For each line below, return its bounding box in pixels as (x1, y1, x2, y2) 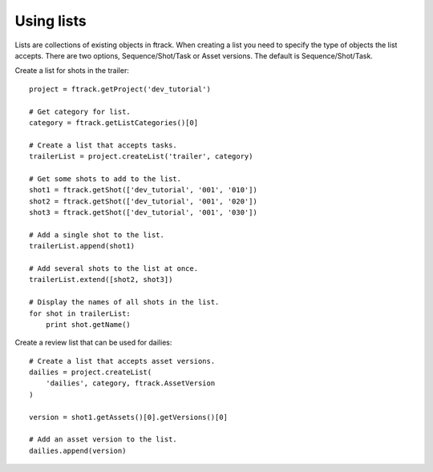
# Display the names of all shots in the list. (29, 297, 220, 307)
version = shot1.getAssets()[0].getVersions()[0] (29, 413, 229, 422)
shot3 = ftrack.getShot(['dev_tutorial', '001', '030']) (29, 208, 258, 217)
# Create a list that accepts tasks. (29, 140, 178, 150)
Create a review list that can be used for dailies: (14, 337, 172, 348)
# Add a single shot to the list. (29, 230, 164, 240)
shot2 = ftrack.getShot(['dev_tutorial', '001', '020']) (29, 196, 258, 206)
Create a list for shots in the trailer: (14, 66, 130, 75)
